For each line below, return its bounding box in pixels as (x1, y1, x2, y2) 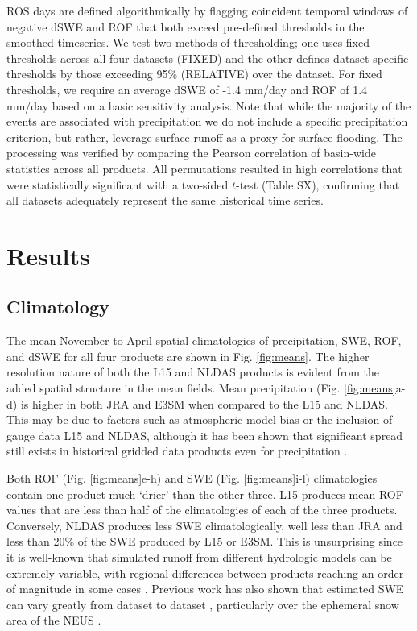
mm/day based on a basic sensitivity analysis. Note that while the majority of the (6, 97, 411, 114)
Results (6, 239, 90, 272)
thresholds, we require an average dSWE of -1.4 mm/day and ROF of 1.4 (6, 81, 368, 98)
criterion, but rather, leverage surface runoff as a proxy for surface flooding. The (6, 128, 403, 145)
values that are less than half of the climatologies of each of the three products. (6, 501, 398, 518)
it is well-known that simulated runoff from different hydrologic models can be (6, 549, 392, 566)
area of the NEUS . (6, 612, 101, 629)
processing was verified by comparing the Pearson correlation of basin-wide (6, 144, 376, 161)
